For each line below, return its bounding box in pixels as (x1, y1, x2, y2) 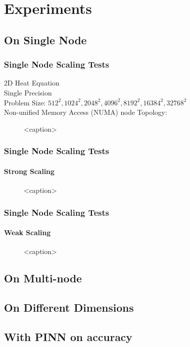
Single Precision (4, 87, 52, 97)
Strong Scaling (4, 166, 55, 176)
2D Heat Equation (4, 78, 60, 88)
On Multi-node (4, 270, 82, 286)
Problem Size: (4, 97, 46, 107)
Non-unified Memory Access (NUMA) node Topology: (4, 107, 167, 117)
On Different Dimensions (4, 299, 134, 315)
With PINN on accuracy (4, 329, 133, 344)
